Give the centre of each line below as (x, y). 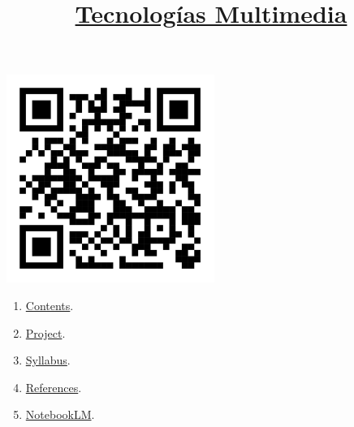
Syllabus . (48, 360)
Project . (45, 332)
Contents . (50, 305)
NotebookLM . (60, 414)
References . (54, 387)
